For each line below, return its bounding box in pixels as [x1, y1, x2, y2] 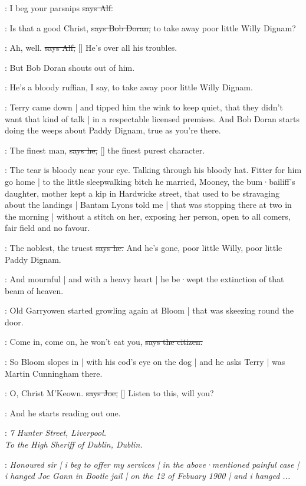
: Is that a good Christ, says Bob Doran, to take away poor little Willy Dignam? [5, 21, 296, 34]
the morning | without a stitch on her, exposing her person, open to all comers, [5, 210, 291, 222]
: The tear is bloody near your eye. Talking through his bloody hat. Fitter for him [5, 164, 302, 176]
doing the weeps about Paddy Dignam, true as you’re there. [5, 124, 221, 136]
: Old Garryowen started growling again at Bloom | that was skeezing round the [5, 304, 294, 317]
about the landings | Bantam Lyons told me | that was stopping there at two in [5, 198, 292, 211]
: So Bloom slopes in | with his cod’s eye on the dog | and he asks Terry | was [5, 355, 285, 368]
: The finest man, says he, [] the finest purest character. [5, 143, 205, 156]
